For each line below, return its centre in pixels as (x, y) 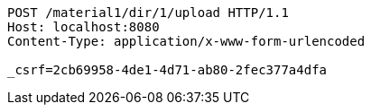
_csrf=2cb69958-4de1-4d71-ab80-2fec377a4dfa (167, 70)
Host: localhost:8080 (83, 27)
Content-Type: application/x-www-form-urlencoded (186, 41)
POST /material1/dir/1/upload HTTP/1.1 (148, 13)
